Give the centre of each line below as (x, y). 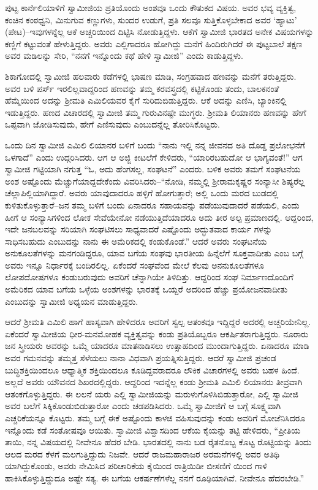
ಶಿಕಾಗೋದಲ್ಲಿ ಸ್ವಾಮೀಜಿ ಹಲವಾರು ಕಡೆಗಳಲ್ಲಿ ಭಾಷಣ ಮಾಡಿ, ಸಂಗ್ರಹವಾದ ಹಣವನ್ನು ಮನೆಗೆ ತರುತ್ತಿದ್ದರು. (151, 76)
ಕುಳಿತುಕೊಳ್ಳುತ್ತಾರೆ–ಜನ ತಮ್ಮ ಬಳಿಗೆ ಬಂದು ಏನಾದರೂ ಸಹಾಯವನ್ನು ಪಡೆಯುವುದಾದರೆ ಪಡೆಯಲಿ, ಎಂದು (152, 205)
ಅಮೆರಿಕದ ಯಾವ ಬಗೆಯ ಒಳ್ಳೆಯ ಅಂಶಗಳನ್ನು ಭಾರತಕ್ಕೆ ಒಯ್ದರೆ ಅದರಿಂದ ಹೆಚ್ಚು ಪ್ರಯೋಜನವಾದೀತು (146, 289)
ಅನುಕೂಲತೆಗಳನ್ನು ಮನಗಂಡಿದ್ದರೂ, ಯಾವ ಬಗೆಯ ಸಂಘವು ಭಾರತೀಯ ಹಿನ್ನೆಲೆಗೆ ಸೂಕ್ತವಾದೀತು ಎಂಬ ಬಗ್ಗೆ (154, 253)
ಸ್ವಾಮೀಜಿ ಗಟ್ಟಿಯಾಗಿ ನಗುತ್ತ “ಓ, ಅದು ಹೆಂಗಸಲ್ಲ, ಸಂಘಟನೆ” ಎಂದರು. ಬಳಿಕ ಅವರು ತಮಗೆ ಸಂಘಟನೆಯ (153, 169)
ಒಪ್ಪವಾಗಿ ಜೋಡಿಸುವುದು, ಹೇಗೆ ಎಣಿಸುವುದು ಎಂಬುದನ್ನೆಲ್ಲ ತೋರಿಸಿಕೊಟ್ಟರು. (112, 124)
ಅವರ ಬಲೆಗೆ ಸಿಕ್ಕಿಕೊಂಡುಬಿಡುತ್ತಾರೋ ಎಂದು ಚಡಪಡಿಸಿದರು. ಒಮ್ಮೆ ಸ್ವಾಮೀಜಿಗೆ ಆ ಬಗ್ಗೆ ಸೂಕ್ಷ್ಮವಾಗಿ (143, 406)
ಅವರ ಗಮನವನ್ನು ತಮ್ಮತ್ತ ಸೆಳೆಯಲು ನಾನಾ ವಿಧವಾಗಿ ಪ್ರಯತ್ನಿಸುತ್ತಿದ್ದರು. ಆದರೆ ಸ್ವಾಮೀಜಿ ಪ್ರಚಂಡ (141, 358)
